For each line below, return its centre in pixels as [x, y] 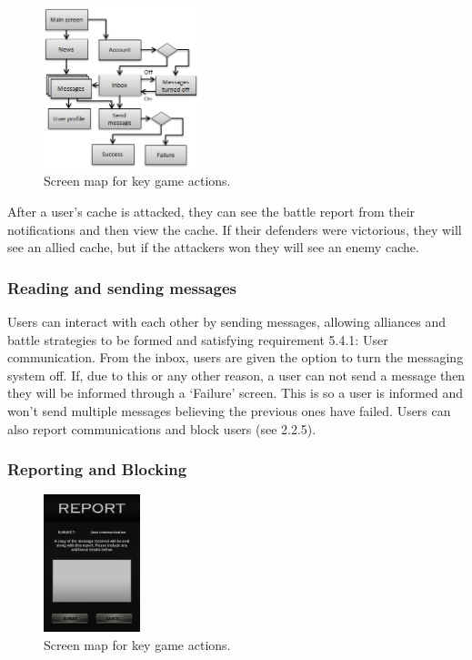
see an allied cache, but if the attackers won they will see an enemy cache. [213, 247]
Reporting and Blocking [97, 469]
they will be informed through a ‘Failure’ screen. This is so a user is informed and [236, 393]
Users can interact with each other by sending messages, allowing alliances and [227, 321]
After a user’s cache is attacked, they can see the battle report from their [211, 211]
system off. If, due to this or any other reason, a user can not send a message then [236, 375]
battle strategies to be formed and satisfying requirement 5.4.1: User [198, 339]
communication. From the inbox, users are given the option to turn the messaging [236, 357]
